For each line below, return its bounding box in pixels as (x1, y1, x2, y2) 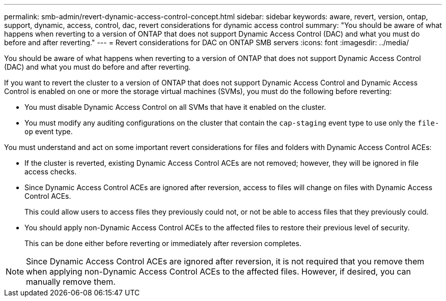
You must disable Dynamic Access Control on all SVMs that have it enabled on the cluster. (24, 103, 326, 111)
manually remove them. (26, 277, 116, 287)
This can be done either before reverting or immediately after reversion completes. (24, 239, 301, 248)
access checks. (24, 167, 77, 176)
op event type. (24, 127, 73, 136)
